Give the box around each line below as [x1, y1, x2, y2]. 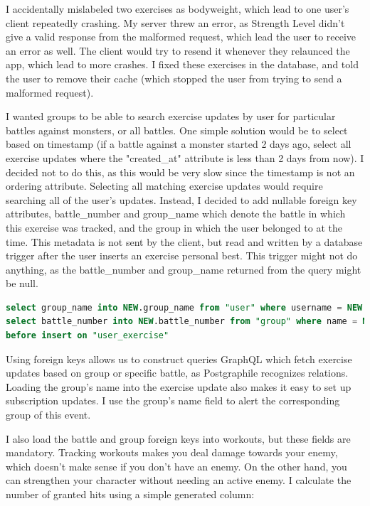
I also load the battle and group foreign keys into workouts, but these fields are [6, 431, 351, 446]
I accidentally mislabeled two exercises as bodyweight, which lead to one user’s [6, 1, 349, 16]
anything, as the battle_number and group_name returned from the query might [6, 262, 361, 276]
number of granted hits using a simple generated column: [6, 487, 255, 501]
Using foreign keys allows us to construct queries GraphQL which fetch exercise [6, 351, 352, 366]
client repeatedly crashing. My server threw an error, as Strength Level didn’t [6, 15, 345, 30]
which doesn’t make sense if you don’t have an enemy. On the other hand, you [6, 458, 347, 473]
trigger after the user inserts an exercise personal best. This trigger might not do [6, 248, 358, 263]
